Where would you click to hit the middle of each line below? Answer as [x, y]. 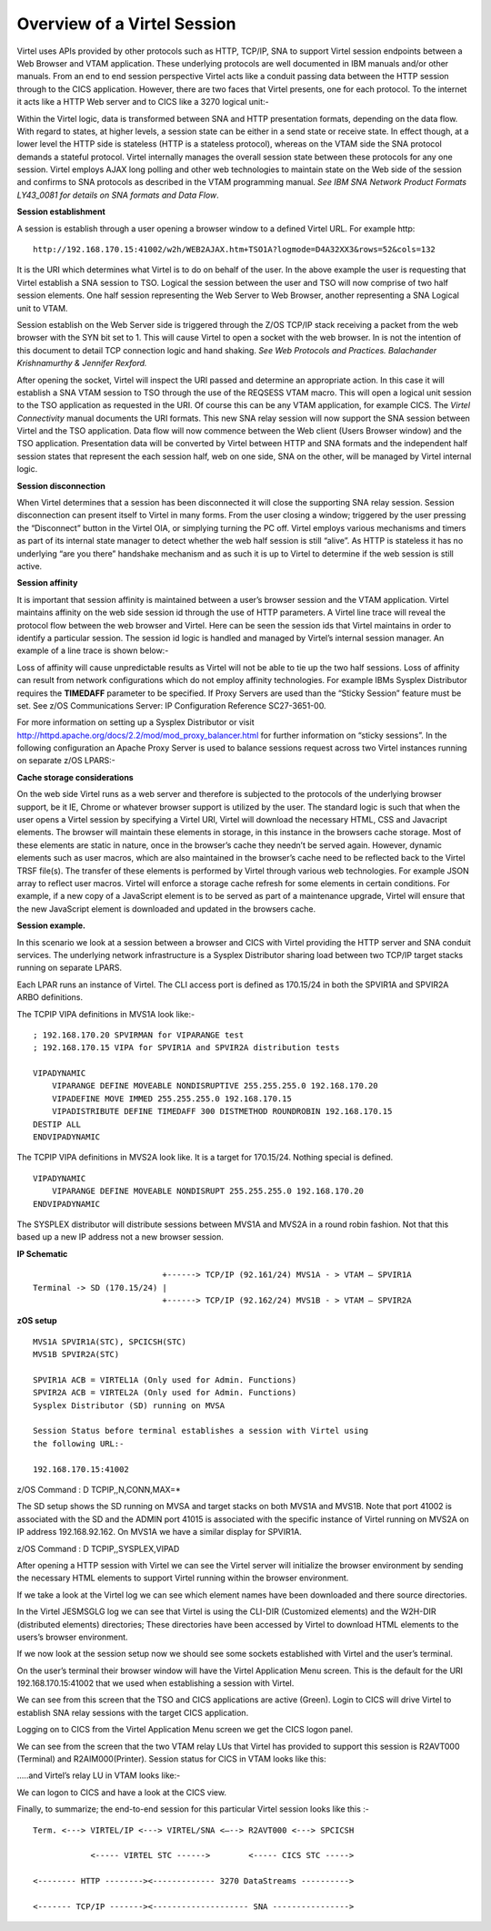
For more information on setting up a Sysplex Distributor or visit [135, 722]
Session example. [51, 925]
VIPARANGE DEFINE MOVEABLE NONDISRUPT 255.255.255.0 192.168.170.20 [207, 1191]
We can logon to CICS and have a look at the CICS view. [122, 1792]
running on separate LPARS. [70, 968]
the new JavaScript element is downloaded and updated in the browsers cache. [166, 909]
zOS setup [37, 1321]
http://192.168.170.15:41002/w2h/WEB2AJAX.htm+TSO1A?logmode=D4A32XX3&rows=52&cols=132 [235, 250]
